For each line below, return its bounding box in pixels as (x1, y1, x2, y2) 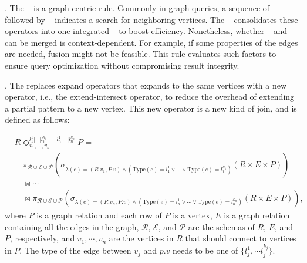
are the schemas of (188, 220, 255, 232)
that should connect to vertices (185, 232, 296, 244)
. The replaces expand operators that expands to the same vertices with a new (5, 79, 286, 91)
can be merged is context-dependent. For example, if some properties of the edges (5, 36, 298, 48)
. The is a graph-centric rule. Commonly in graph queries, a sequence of (5, 2, 270, 14)
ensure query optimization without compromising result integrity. (5, 59, 239, 71)
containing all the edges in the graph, (5, 220, 139, 232)
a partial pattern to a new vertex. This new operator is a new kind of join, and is (5, 102, 297, 114)
